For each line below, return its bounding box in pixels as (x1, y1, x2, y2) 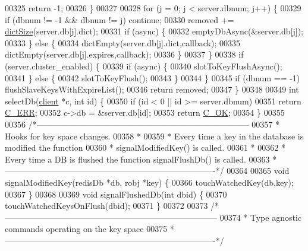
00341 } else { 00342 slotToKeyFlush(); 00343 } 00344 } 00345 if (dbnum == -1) (5, 71, 300, 84)
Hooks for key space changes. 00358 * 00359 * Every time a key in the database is (5, 129, 304, 142)
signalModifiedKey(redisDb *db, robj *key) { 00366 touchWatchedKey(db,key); (5, 176, 294, 188)
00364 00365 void (227, 164, 290, 177)
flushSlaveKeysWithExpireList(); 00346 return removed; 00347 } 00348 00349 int (5, 83, 299, 96)
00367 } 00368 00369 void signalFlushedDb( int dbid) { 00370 (5, 188, 227, 200)
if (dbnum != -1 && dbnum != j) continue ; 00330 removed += (5, 13, 234, 26)
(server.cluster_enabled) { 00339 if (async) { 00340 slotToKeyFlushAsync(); (5, 59, 282, 72)
